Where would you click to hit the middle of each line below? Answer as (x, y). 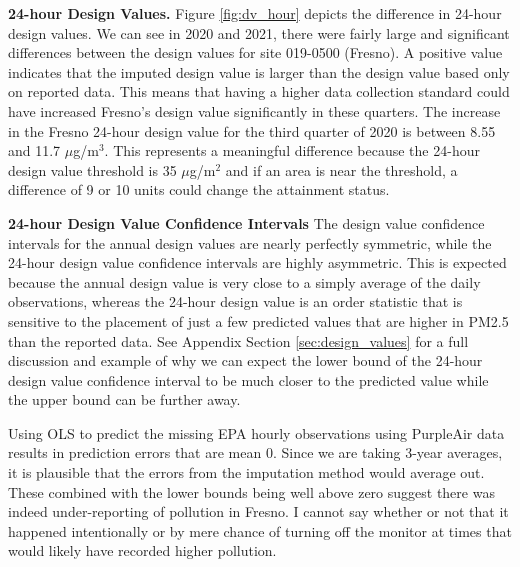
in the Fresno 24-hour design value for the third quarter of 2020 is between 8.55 (252, 130)
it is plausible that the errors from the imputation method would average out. (246, 472)
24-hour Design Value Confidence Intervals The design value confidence (246, 222)
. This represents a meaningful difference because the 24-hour (292, 150)
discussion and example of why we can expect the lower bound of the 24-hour (245, 360)
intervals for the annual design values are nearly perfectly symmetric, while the (250, 242)
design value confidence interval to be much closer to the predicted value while (248, 379)
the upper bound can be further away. (124, 399)
